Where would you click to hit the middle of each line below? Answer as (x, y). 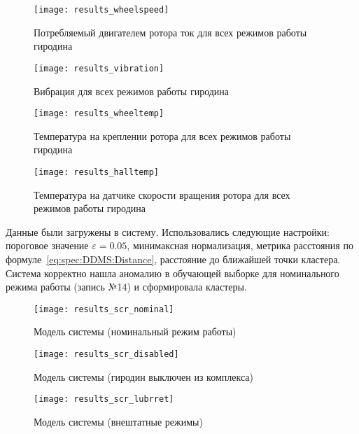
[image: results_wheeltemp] (99, 114)
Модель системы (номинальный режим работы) (135, 331)
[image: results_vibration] (99, 68)
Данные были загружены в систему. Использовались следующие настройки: (168, 231)
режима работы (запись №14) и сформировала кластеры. (126, 287)
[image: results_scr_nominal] (104, 309)
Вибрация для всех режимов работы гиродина (132, 91)
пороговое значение (47, 245)
